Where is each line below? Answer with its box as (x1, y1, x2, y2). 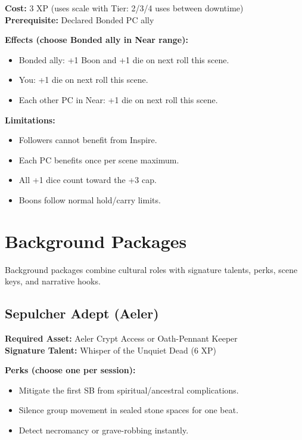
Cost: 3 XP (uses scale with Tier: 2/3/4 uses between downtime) (5, 2, 244, 14)
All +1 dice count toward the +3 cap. (18, 173, 157, 186)
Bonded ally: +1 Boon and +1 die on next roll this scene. (18, 53, 229, 66)
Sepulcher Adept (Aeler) (5, 304, 159, 323)
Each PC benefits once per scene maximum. (18, 153, 179, 166)
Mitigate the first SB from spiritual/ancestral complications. (18, 383, 239, 396)
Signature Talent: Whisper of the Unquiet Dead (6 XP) (5, 343, 217, 356)
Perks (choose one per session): (5, 364, 136, 376)
